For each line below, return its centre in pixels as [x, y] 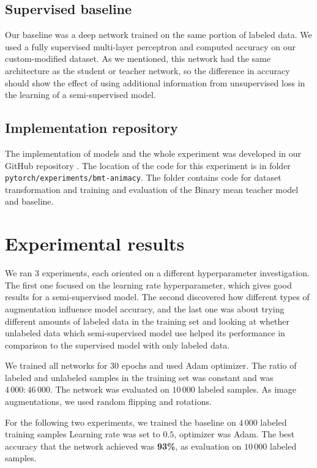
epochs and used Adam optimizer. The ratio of [209, 365]
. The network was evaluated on [110, 389]
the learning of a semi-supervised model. [80, 95]
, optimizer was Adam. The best [234, 434]
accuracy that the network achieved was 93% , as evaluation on [123, 446]
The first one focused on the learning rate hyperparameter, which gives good [148, 285]
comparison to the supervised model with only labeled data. [117, 345]
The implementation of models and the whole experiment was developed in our [153, 153]
